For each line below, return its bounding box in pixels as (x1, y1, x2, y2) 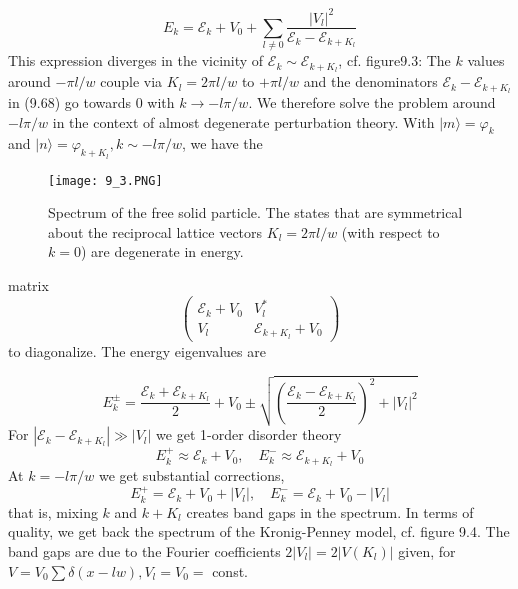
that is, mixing (8, 501, 98, 522)
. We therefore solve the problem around (248, 92, 496, 113)
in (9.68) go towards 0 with (8, 92, 175, 113)
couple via (100, 71, 163, 92)
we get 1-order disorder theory (156, 424, 342, 445)
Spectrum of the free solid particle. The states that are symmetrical (48, 202, 463, 223)
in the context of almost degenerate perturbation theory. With (52, 111, 435, 132)
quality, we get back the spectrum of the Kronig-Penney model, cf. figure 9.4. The (8, 521, 510, 542)
